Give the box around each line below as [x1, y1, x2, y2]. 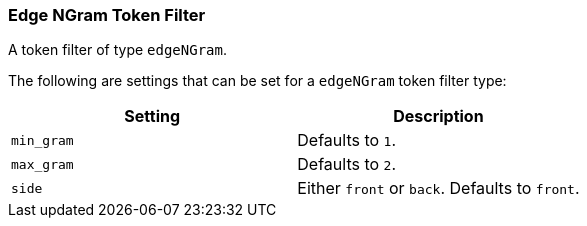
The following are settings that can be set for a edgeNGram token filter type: [8, 72, 507, 90]
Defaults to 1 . [297, 130, 397, 151]
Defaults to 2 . [297, 154, 397, 175]
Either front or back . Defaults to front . [297, 178, 580, 199]
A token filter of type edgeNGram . [8, 41, 227, 59]
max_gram [11, 156, 74, 172]
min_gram [11, 132, 74, 148]
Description [393, 106, 484, 127]
